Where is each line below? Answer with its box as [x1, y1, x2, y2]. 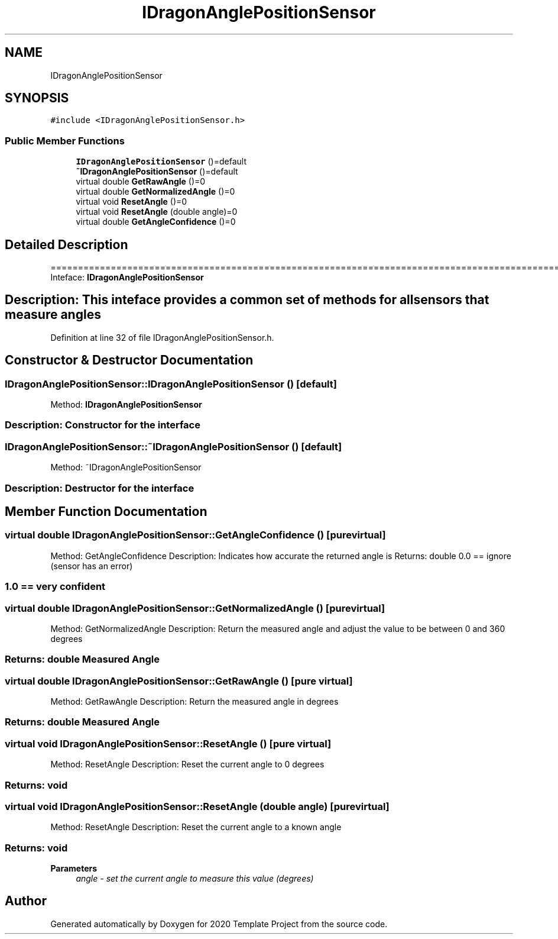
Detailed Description [5, 237, 128, 252]
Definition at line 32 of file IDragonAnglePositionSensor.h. [50, 332, 274, 343]
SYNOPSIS [5, 91, 69, 106]
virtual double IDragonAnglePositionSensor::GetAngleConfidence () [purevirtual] [5, 529, 386, 541]
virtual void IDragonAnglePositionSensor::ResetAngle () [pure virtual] [5, 737, 332, 750]
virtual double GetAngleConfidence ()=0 [76, 217, 236, 227]
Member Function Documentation [5, 504, 207, 519]
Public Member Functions [5, 134, 125, 147]
